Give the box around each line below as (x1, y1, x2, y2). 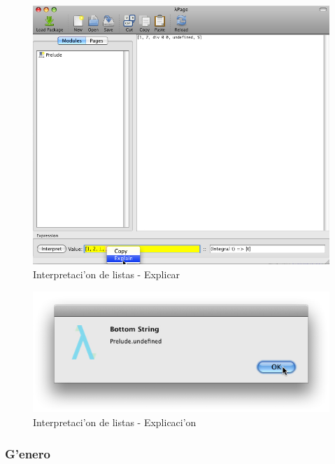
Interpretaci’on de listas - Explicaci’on (33, 415, 197, 430)
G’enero (5, 444, 50, 462)
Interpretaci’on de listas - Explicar (33, 266, 180, 281)
